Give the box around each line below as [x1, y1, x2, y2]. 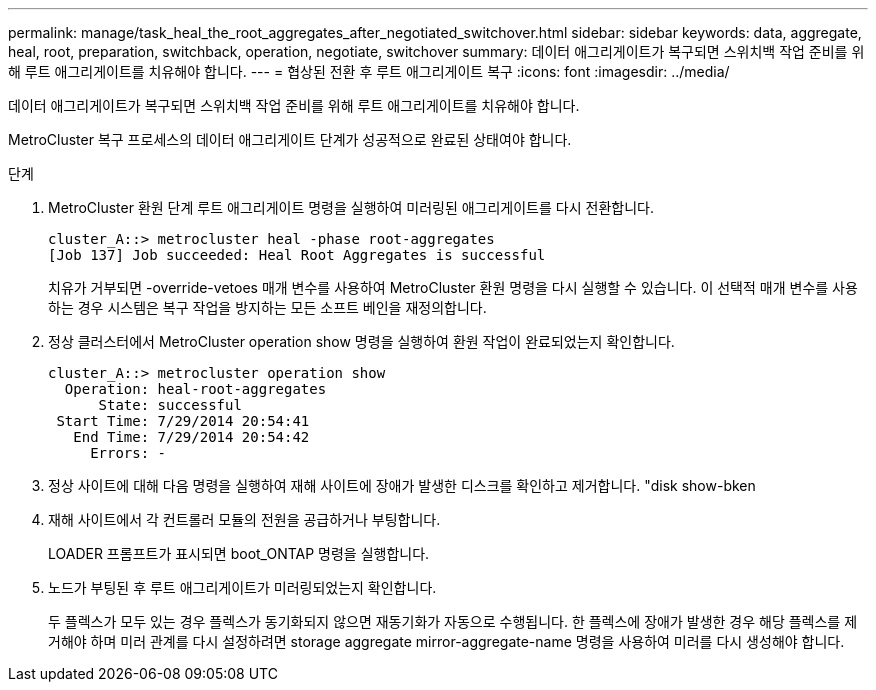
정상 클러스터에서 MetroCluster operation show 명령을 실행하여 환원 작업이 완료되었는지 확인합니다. [48, 333, 675, 350]
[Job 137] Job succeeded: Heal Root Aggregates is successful [48, 247, 546, 263]
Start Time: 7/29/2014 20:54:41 [56, 413, 310, 429]
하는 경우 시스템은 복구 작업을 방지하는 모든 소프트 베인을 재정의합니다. [48, 299, 487, 316]
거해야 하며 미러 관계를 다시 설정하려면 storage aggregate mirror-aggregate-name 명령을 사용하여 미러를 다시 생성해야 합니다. [48, 633, 845, 650]
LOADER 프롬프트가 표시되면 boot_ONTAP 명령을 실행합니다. [48, 545, 430, 562]
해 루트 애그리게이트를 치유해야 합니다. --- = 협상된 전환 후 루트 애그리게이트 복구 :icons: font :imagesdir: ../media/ [8, 63, 730, 80]
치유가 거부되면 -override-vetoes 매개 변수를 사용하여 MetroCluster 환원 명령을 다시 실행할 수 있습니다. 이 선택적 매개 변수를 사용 [48, 279, 858, 296]
